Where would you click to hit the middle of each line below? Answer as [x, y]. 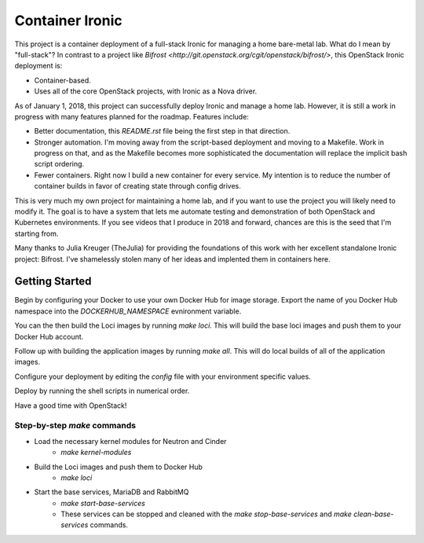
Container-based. [63, 80]
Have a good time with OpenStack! [71, 405]
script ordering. [59, 164]
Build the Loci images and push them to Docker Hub [119, 467]
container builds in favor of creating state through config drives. [137, 186]
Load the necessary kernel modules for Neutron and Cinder [130, 441]
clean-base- [374, 514]
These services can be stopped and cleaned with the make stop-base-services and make [207, 514]
